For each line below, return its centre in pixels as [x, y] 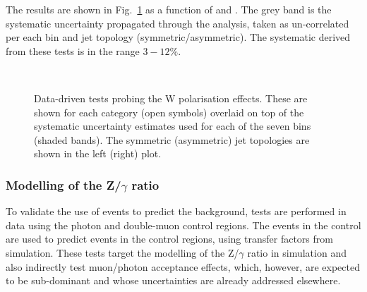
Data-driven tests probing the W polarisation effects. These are [171, 98]
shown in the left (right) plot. [98, 153]
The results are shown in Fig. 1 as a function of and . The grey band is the [169, 9]
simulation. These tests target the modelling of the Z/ [122, 252]
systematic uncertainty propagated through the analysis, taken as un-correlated [178, 23]
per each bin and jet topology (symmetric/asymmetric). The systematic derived [178, 37]
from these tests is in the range [73, 50]
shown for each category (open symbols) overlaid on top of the [169, 112]
